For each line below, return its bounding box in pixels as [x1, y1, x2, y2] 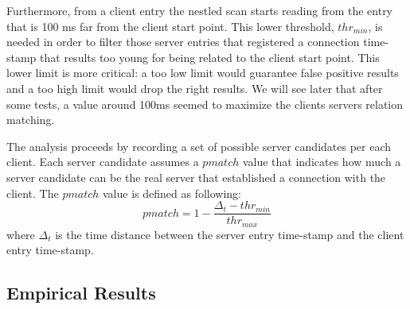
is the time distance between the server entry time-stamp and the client [55, 226, 404, 242]
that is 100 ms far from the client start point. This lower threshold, [6, 17, 334, 34]
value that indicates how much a [242, 153, 401, 170]
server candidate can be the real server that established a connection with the [6, 168, 386, 185]
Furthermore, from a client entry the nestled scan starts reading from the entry [6, 2, 393, 18]
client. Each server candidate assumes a [6, 153, 199, 170]
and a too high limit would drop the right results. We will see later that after [6, 79, 383, 96]
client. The [6, 184, 59, 201]
